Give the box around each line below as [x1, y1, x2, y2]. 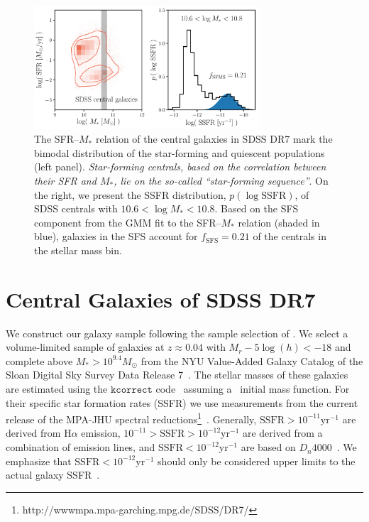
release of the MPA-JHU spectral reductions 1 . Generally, [6, 410, 257, 426]
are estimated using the [6, 381, 108, 396]
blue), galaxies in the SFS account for [34, 229, 198, 244]
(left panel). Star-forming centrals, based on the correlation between [34, 159, 326, 174]
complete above [6, 353, 73, 368]
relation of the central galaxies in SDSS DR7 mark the [95, 131, 333, 146]
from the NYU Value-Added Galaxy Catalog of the [141, 353, 363, 368]
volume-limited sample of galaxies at [6, 339, 165, 354]
